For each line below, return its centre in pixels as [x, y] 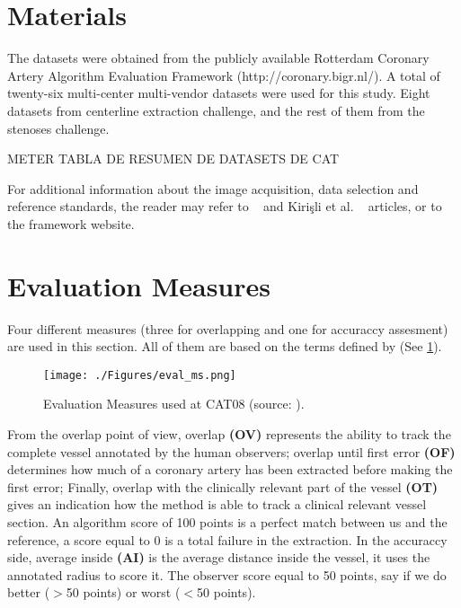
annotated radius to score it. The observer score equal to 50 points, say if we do [227, 574]
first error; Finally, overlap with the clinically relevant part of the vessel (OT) [223, 486]
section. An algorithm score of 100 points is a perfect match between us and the [227, 522]
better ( [29, 592]
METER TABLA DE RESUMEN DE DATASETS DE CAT [173, 159]
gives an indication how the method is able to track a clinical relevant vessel [217, 504]
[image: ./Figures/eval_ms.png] [140, 375]
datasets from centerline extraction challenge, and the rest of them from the [216, 110]
